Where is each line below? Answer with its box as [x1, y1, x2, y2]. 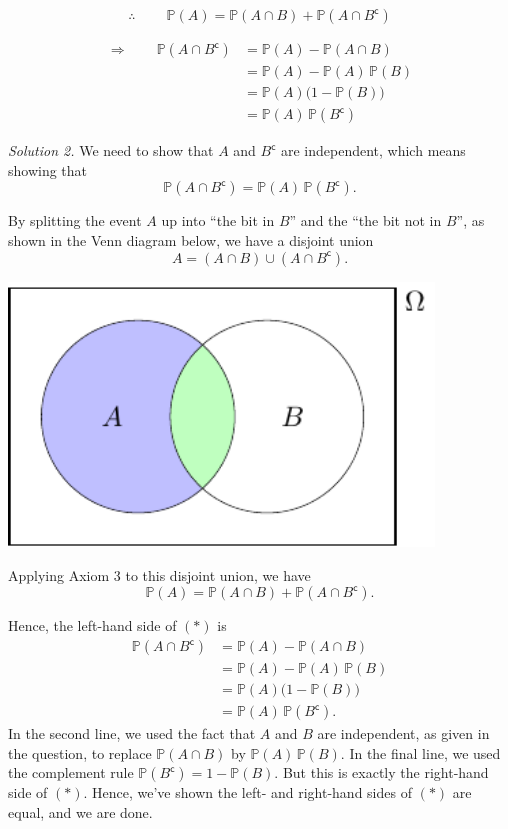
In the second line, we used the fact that [8, 723, 256, 744]
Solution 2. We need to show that [8, 140, 214, 161]
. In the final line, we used [340, 742, 501, 763]
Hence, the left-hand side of [8, 615, 177, 636]
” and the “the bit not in [289, 210, 442, 231]
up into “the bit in [161, 210, 275, 231]
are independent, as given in [317, 723, 490, 744]
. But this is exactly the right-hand [274, 762, 489, 783]
